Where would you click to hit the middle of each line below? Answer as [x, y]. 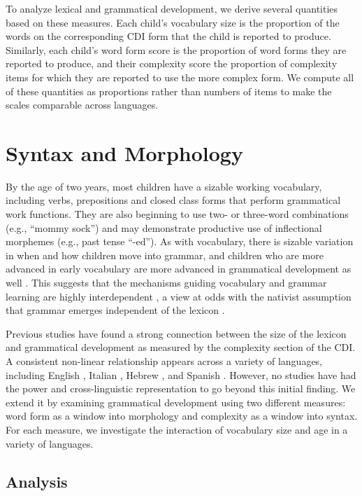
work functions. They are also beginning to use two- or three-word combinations [177, 214]
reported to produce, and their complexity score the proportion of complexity [172, 63]
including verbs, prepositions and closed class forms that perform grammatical [173, 200]
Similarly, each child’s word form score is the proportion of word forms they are [176, 49]
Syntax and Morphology [124, 152]
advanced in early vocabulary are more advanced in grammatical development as [179, 269]
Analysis [37, 481]
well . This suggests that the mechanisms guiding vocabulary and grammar [166, 283]
